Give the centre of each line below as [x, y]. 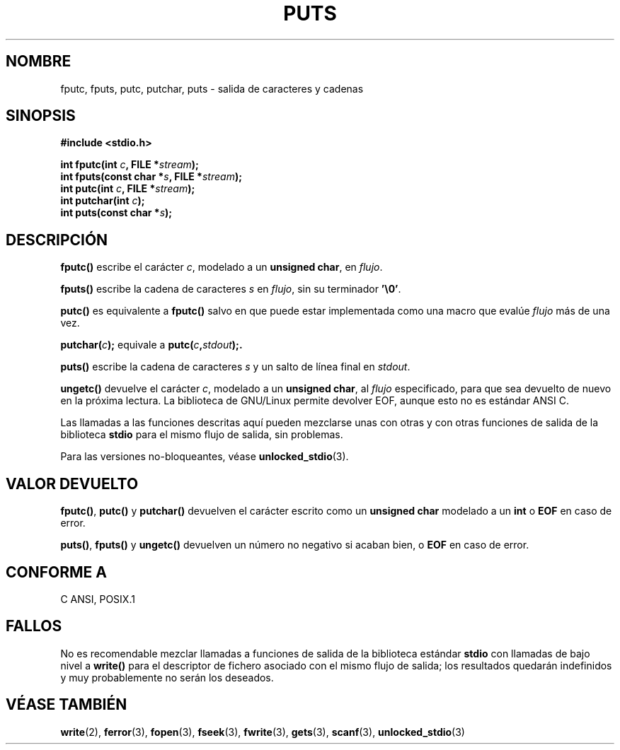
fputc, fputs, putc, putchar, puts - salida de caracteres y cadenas [212, 88]
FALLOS [34, 626]
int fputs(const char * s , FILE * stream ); [151, 177]
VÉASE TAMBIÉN [67, 705]
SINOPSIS [41, 116]
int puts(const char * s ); [116, 213]
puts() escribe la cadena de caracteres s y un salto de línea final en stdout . [235, 367]
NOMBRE [39, 61]
